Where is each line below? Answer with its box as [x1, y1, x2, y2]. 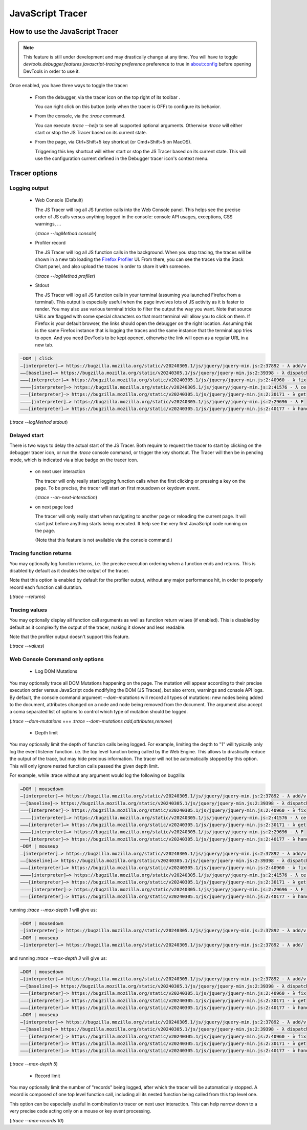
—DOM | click [20, 356, 53, 361]
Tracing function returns [9, 550, 72, 557]
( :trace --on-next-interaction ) [35, 495, 97, 501]
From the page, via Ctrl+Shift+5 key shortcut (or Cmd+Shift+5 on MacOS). [35, 139, 192, 145]
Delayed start [9, 432, 44, 439]
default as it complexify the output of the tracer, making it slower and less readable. [9, 624, 186, 630]
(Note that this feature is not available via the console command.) [35, 537, 172, 543]
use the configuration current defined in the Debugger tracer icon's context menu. [35, 155, 209, 161]
